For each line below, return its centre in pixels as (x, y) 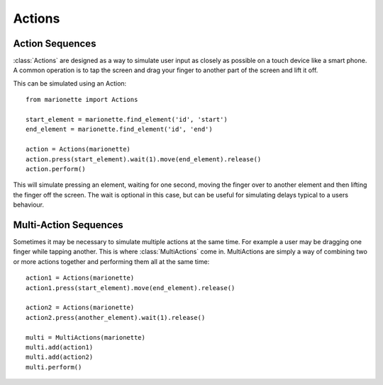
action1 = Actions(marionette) (80, 278)
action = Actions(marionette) (78, 149)
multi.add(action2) (60, 357)
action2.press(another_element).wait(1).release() (116, 317)
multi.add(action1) (60, 347)
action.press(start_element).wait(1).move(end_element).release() (144, 159)
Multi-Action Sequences (68, 225)
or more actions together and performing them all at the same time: (111, 261)
